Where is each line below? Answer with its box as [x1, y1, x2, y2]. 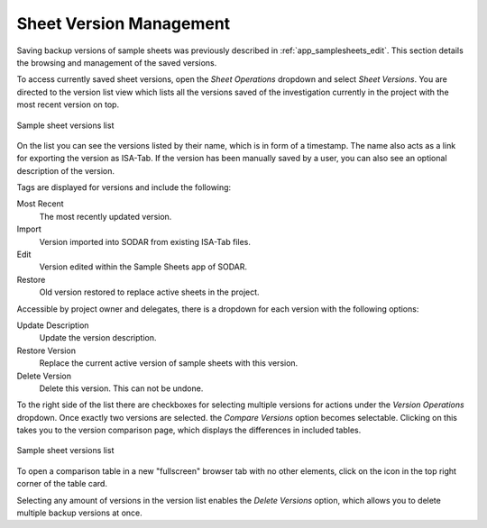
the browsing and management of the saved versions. [16, 57, 217, 68]
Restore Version [16, 345, 77, 356]
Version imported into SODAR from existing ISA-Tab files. [39, 236, 252, 247]
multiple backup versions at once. [16, 507, 143, 518]
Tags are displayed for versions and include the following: [16, 182, 232, 193]
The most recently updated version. [39, 211, 172, 222]
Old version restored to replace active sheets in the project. [39, 287, 261, 297]
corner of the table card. [16, 478, 108, 489]
